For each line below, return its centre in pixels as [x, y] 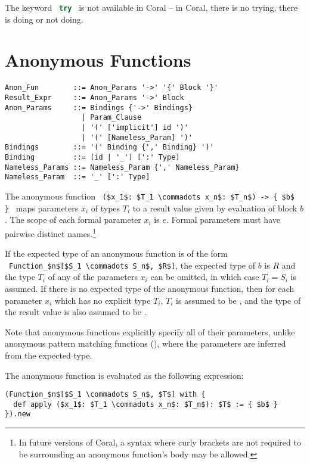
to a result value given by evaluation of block [215, 208]
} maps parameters [42, 208]
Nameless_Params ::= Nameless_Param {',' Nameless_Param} [122, 167]
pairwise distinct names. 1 [51, 232]
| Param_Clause [111, 118]
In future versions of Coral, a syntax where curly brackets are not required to [160, 442]
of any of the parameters [93, 277]
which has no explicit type [103, 300]
